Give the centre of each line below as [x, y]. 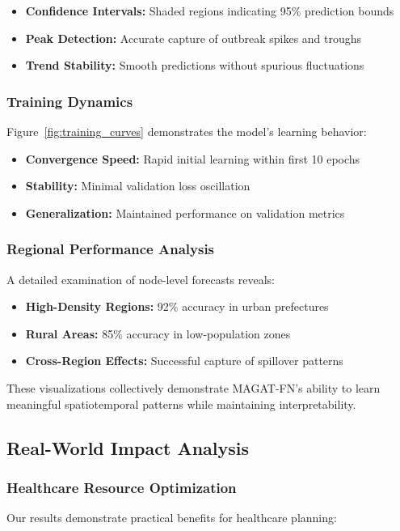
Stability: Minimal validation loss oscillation [138, 186]
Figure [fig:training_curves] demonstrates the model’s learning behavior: [187, 131]
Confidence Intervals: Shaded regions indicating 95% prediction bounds [210, 11]
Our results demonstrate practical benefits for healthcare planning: [172, 518]
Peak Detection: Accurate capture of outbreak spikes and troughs [194, 38]
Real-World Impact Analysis [128, 447]
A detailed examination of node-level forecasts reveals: [141, 279]
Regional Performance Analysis [111, 249]
